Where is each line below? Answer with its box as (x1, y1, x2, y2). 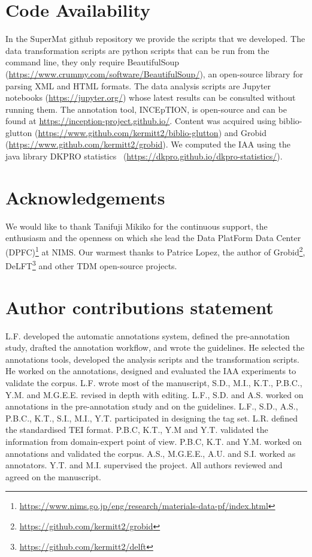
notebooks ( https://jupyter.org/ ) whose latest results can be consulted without (5, 91, 296, 104)
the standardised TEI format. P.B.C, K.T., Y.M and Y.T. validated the (5, 423, 268, 436)
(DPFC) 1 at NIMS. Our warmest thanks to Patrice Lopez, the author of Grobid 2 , (5, 243, 305, 258)
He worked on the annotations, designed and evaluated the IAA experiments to (5, 365, 296, 377)
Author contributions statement (5, 294, 274, 319)
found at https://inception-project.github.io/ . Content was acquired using (5, 115, 276, 127)
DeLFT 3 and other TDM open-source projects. (5, 258, 177, 272)
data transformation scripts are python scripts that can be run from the (5, 44, 269, 56)
